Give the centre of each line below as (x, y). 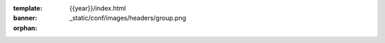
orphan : (25, 27)
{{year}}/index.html (98, 8)
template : (28, 8)
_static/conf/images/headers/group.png (128, 18)
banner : (25, 18)
